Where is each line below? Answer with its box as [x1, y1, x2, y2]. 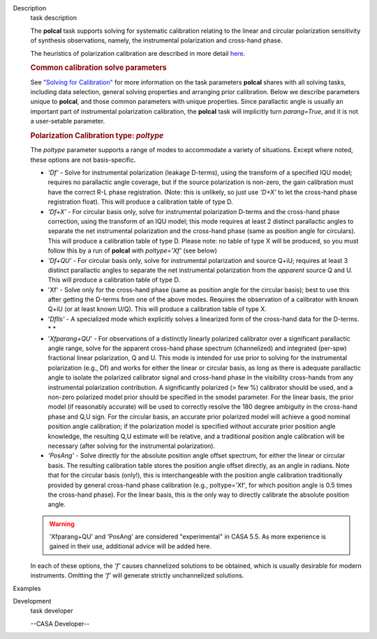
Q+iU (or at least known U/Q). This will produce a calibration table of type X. [47, 305, 267, 313]
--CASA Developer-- [30, 619, 90, 628]
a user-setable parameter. [30, 117, 105, 126]
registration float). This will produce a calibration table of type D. [47, 197, 233, 206]
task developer [30, 607, 73, 615]
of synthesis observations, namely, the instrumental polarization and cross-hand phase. [30, 36, 283, 45]
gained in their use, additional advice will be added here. [49, 542, 212, 550]
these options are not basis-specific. [30, 156, 136, 164]
